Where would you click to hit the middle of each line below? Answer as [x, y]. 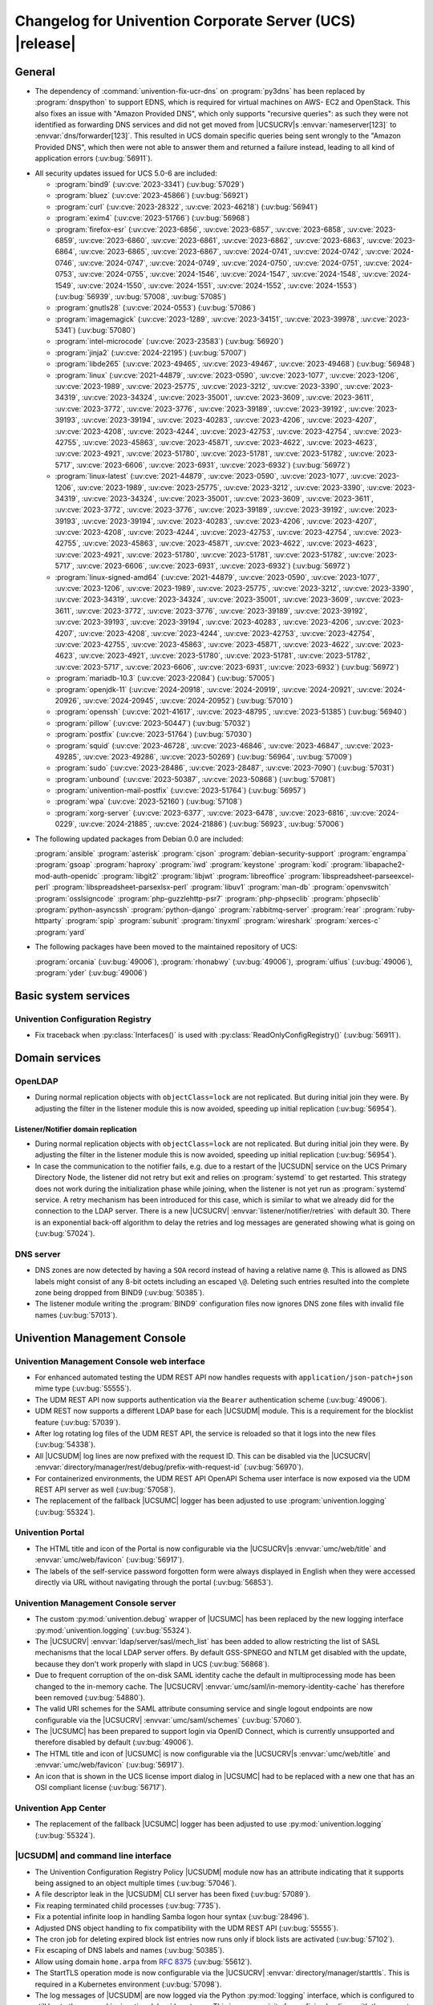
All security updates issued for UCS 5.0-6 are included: [126, 173]
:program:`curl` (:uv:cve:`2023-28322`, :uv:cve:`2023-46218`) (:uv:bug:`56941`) [186, 207]
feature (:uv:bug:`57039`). [78, 1422]
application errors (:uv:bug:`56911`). [94, 158]
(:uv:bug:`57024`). [65, 1233]
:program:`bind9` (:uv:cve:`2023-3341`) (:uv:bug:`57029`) [150, 184]
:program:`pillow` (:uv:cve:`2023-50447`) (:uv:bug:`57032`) [153, 723]
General [35, 72]
